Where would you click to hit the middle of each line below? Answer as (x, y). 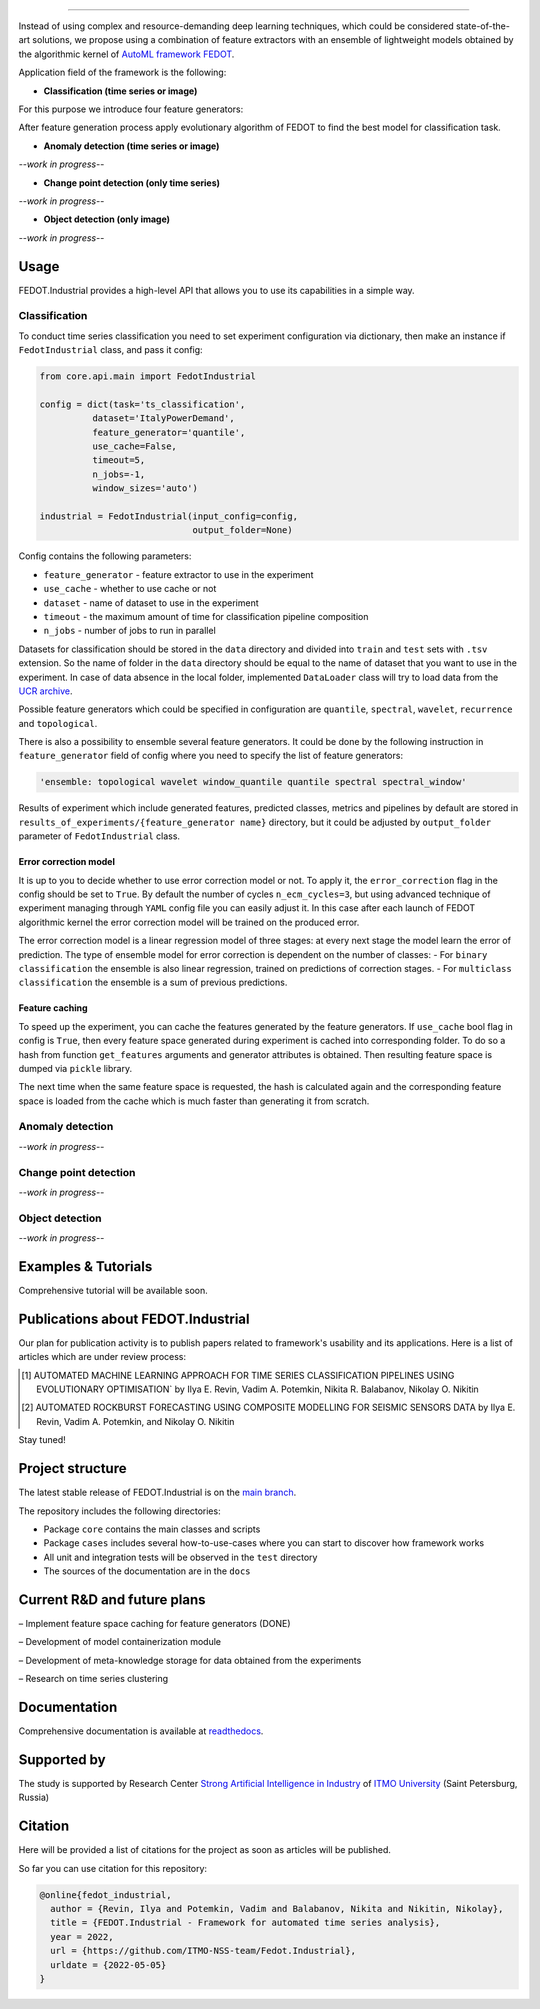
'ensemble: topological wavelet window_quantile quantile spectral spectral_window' (253, 782)
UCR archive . (45, 691)
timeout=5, (118, 460)
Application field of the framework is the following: (122, 72)
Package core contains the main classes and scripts (152, 1529)
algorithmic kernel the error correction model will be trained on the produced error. (189, 922)
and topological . (58, 723)
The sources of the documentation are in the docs (147, 1571)
